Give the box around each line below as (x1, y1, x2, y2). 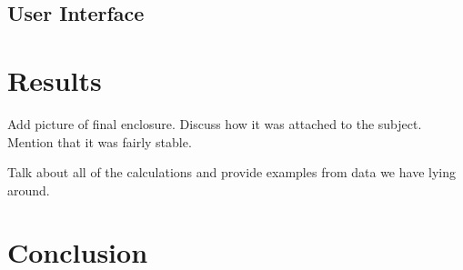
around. (7, 180, 50, 199)
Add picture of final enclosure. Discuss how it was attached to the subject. (7, 114, 422, 133)
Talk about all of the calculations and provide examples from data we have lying (7, 163, 456, 182)
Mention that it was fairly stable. (7, 132, 192, 151)
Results (7, 61, 102, 98)
